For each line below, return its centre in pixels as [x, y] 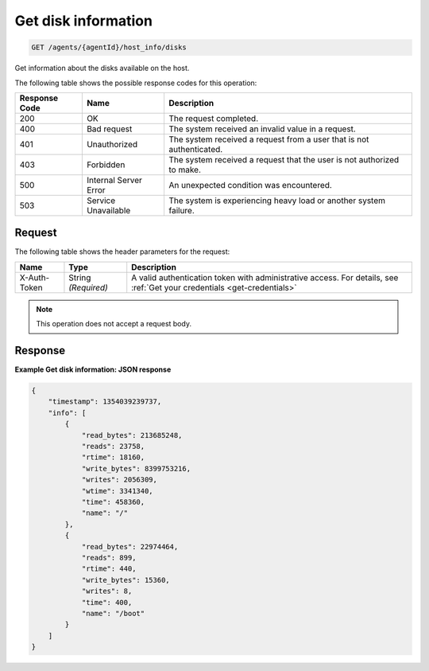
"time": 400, [107, 602]
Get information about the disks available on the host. [102, 68]
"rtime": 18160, [113, 457]
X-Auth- [35, 277]
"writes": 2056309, [120, 480]
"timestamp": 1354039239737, [105, 402]
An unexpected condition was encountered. [250, 185]
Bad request [109, 129]
